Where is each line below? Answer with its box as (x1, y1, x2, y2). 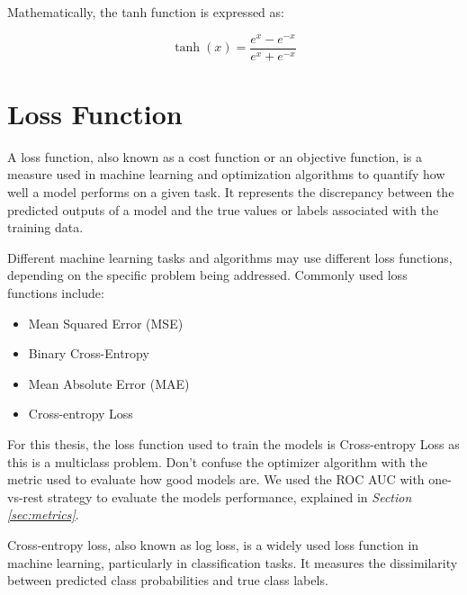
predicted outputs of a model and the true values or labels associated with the (7, 200, 439, 219)
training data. (7, 218, 84, 237)
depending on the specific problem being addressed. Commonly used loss (7, 266, 408, 284)
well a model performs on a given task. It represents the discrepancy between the (7, 183, 454, 202)
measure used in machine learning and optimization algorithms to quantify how (7, 165, 445, 184)
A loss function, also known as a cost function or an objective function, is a (7, 147, 422, 166)
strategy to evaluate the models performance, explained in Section (47, 487, 412, 506)
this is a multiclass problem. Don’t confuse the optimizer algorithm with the (7, 452, 427, 471)
